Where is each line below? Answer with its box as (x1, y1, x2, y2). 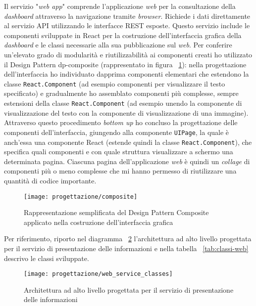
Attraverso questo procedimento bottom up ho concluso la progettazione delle (4, 117, 238, 128)
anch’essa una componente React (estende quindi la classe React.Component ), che (4, 136, 252, 147)
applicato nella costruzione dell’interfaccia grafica (24, 217, 173, 227)
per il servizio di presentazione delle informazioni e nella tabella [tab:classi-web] (4, 243, 249, 253)
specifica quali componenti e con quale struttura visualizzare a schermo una (4, 146, 233, 157)
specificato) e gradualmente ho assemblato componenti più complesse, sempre (4, 88, 239, 98)
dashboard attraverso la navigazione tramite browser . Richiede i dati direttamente (4, 10, 251, 21)
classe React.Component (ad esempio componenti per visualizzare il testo (4, 78, 225, 88)
